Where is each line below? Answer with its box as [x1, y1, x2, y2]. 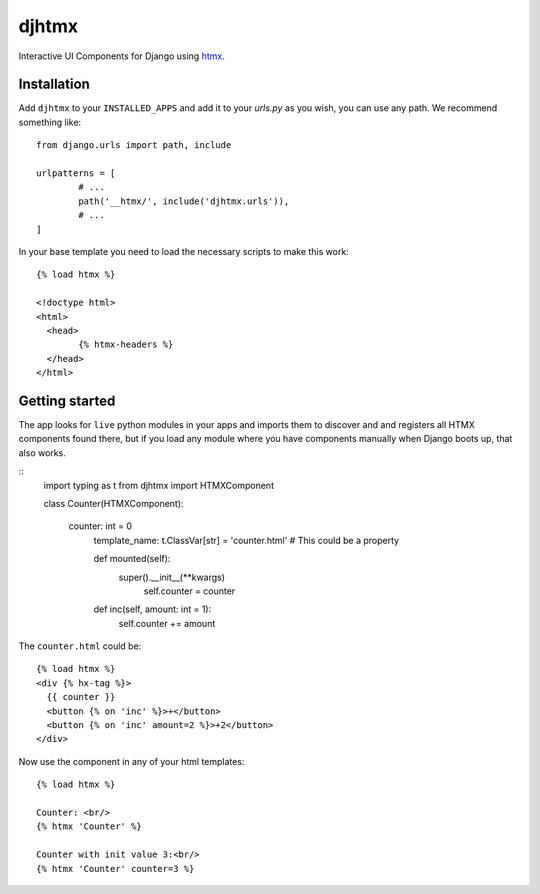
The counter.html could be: [18, 640, 142, 652]
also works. [18, 446, 67, 459]
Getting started [18, 392, 116, 409]
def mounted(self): [93, 553, 171, 565]
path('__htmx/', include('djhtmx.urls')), [78, 195, 290, 207]
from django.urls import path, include [36, 140, 232, 151]
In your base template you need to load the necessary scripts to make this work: [18, 245, 349, 257]
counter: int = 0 [68, 520, 133, 532]
